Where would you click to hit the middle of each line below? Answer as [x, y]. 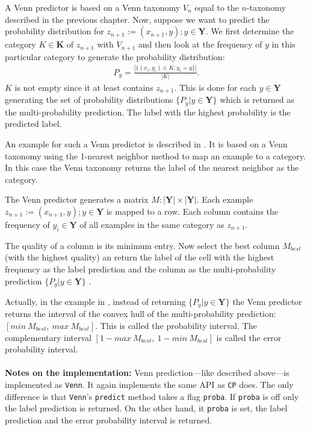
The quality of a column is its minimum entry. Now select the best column [142, 245]
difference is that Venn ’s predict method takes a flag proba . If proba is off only [152, 396]
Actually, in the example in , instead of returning [95, 301]
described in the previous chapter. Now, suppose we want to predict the [137, 19]
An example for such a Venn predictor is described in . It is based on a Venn [146, 143]
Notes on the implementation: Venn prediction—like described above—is [147, 373]
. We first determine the [250, 31]
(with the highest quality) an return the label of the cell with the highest [140, 257]
